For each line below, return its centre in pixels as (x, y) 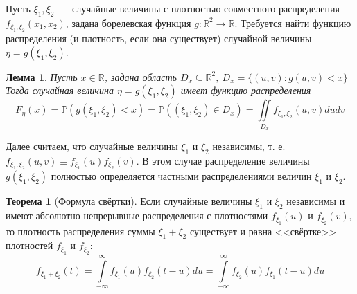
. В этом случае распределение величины (223, 160)
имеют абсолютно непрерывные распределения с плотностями (137, 215)
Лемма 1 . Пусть (42, 76)
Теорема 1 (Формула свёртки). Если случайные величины (129, 201)
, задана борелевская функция (128, 22)
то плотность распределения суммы (80, 231)
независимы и (316, 201)
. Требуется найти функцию (293, 22)
